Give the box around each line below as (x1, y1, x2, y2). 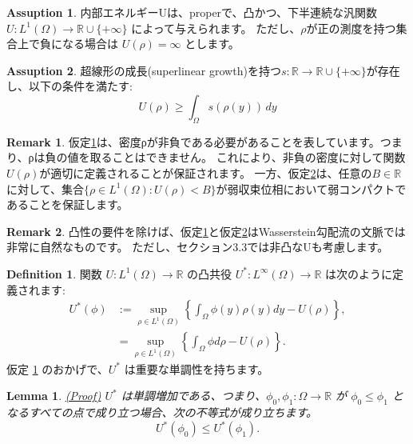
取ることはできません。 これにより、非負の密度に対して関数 (89, 149, 406, 166)
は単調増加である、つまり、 (121, 387, 267, 404)
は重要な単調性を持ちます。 (124, 360, 269, 377)
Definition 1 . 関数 (6, 265, 102, 282)
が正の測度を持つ (306, 19, 396, 36)
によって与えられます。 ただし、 (131, 19, 301, 36)
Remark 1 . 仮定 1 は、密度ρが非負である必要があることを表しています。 (6, 133, 380, 150)
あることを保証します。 (6, 196, 129, 213)
